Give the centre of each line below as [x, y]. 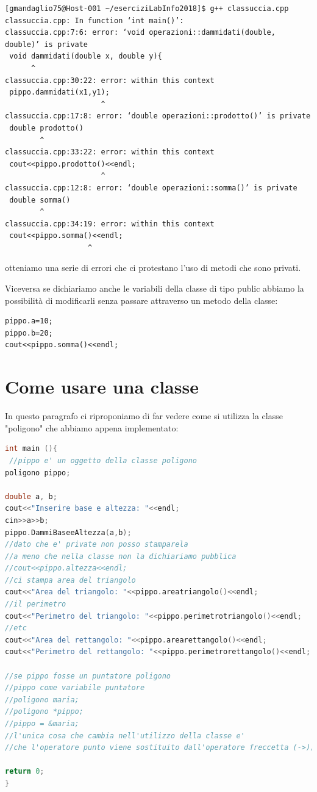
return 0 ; [25, 772]
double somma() [40, 200]
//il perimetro [36, 604]
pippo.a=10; [29, 321]
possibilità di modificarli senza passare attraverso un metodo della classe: [141, 300]
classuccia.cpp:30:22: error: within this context [110, 80]
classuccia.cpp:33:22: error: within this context [110, 152]
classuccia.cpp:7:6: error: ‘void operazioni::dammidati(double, [140, 33]
